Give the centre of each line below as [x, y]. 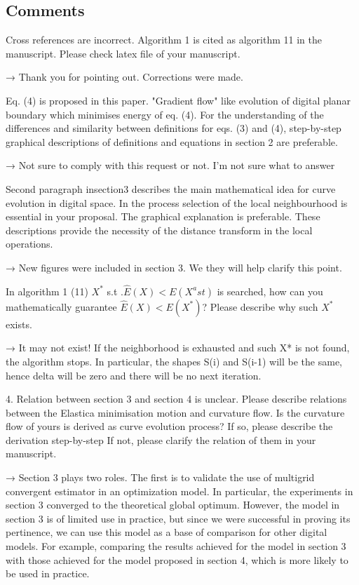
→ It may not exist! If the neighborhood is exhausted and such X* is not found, [178, 348]
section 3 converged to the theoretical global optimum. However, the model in [173, 505]
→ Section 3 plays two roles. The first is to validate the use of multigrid [160, 477]
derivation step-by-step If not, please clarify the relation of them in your [161, 439]
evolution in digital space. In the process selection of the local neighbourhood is [177, 202]
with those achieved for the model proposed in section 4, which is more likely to [177, 559]
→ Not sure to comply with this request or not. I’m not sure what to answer [170, 165]
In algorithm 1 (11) [47, 291]
